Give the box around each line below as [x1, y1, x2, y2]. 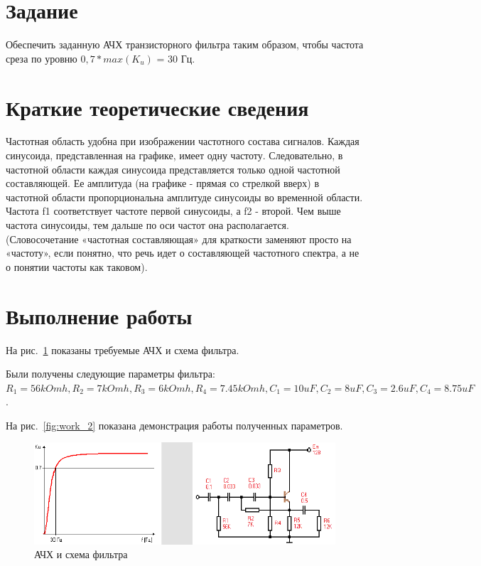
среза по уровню [6, 50, 77, 65]
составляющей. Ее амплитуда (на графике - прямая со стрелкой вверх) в [6, 176, 320, 191]
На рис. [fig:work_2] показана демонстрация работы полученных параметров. [6, 417, 343, 432]
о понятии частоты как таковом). [6, 259, 148, 274]
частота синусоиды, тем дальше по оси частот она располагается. [6, 218, 289, 232]
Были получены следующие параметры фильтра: [6, 366, 215, 381]
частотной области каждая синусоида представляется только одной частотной [6, 161, 340, 176]
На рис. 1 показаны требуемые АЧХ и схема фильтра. [6, 342, 239, 357]
